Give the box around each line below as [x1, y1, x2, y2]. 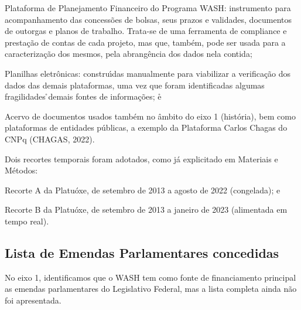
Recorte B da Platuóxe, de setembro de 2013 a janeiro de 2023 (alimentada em [5, 203, 288, 216]
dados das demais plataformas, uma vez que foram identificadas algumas [5, 79, 265, 91]
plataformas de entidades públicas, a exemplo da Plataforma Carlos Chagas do [5, 121, 288, 134]
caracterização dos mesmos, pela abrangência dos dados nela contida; [5, 47, 252, 60]
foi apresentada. [5, 294, 61, 306]
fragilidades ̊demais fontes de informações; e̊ [5, 90, 162, 103]
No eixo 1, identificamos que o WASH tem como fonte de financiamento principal [5, 271, 296, 283]
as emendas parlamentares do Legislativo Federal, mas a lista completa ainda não [5, 282, 297, 295]
